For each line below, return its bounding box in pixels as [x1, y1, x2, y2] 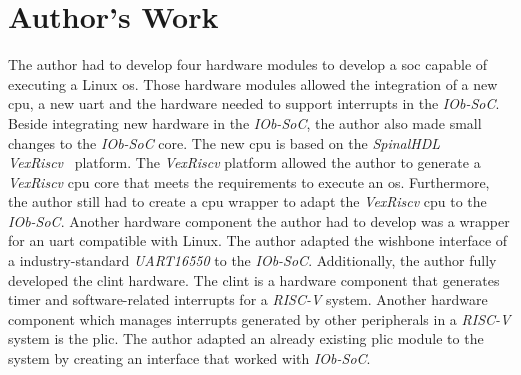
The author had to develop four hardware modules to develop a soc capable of [8, 54, 488, 75]
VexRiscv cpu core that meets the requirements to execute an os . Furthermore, [8, 171, 490, 192]
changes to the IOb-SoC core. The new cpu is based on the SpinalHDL [8, 132, 441, 153]
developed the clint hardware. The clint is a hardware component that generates [8, 269, 500, 290]
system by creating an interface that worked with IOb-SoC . [8, 348, 371, 369]
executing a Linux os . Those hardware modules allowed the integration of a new [8, 73, 498, 94]
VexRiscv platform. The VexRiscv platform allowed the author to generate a [8, 152, 481, 173]
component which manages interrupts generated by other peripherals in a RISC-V [8, 308, 511, 329]
